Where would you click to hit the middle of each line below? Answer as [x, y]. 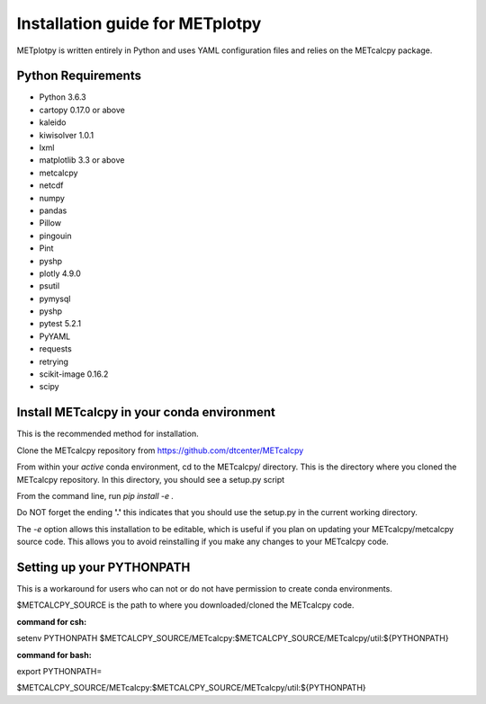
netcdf [51, 185]
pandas [53, 210]
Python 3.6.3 [63, 97]
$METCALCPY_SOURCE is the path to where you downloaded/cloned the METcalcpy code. [185, 605]
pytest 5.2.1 [60, 324]
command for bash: [54, 655]
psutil [49, 286]
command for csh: [52, 621]
